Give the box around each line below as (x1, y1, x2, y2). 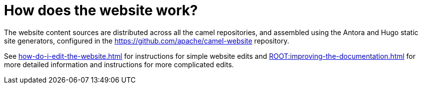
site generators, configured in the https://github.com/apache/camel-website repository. (4, 36, 289, 45)
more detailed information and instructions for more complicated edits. (4, 60, 234, 69)
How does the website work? (4, 2, 198, 19)
